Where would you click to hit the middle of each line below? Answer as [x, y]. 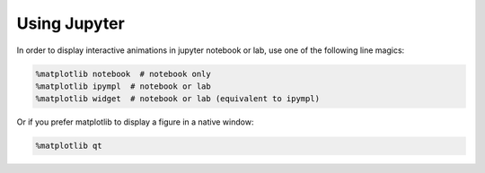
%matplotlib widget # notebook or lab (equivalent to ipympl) [178, 99]
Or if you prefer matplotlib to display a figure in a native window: [135, 122]
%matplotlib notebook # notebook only [123, 74]
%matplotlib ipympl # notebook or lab [123, 86]
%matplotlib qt [69, 146]
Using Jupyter [71, 23]
